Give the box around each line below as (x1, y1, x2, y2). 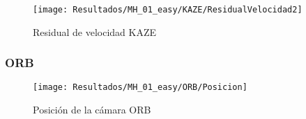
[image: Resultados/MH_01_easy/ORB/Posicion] (33, 82, 247, 93)
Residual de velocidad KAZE (33, 24, 157, 39)
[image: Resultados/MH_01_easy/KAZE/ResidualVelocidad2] (33, 5, 303, 15)
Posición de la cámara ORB (33, 102, 151, 117)
